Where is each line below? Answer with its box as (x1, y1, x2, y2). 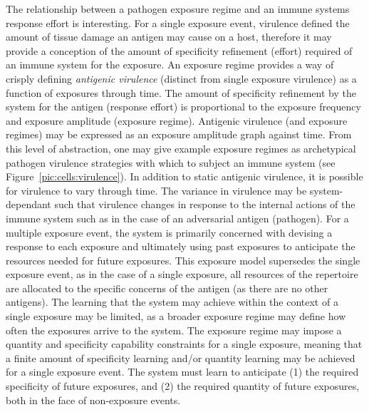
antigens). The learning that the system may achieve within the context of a (6, 294, 338, 309)
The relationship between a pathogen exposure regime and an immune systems (6, 1, 350, 16)
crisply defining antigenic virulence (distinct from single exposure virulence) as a (6, 71, 357, 86)
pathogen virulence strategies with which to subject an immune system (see (6, 155, 336, 170)
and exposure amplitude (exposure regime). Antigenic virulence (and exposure (6, 113, 348, 128)
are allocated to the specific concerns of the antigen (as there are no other (6, 280, 328, 295)
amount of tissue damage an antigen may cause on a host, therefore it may (6, 29, 332, 44)
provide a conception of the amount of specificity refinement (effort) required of (6, 43, 353, 58)
